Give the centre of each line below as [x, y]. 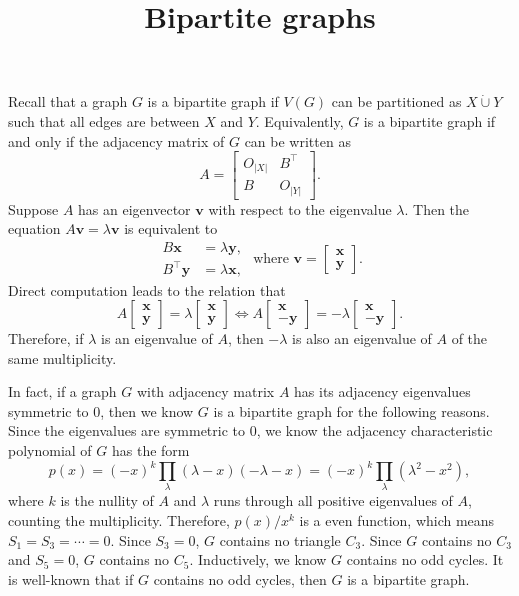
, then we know [147, 410]
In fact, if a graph [62, 391]
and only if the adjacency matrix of [116, 140]
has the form [150, 450]
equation [34, 228]
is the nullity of [107, 500]
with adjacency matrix [205, 391]
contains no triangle [280, 539]
